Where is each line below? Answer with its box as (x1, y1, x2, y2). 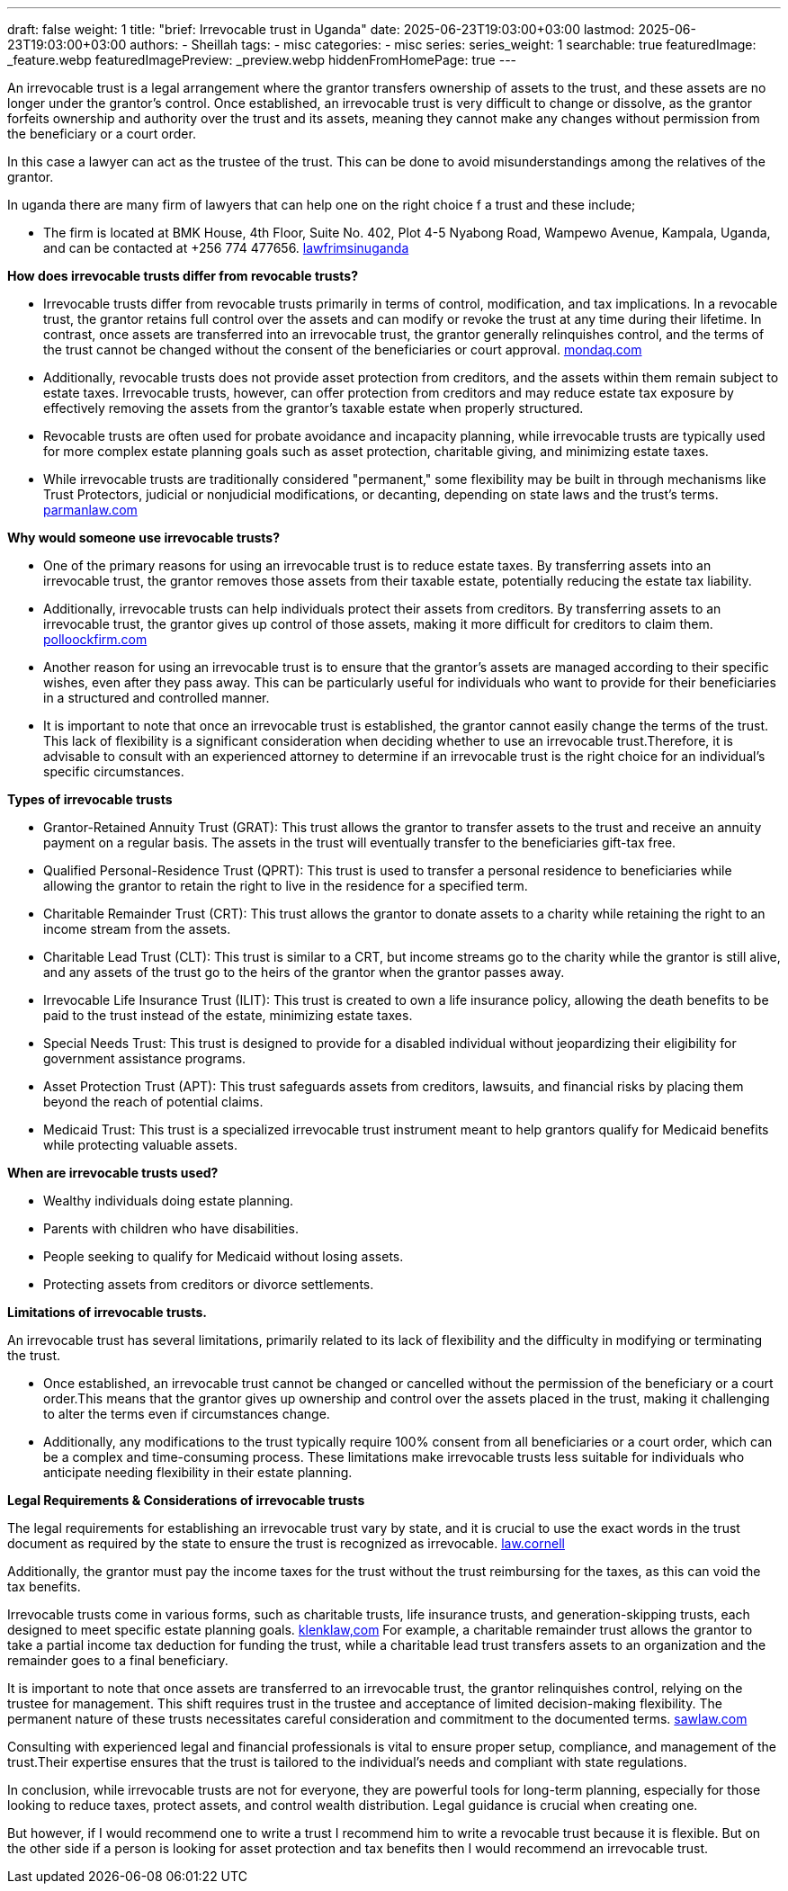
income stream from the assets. (43, 921, 231, 937)
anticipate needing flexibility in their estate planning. (43, 1465, 353, 1480)
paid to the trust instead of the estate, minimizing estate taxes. (43, 1008, 413, 1023)
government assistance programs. (43, 1051, 246, 1066)
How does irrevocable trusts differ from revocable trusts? (7, 268, 358, 283)
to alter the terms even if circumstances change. (43, 1406, 330, 1421)
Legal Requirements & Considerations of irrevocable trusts (7, 1492, 365, 1508)
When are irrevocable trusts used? (7, 1165, 219, 1180)
